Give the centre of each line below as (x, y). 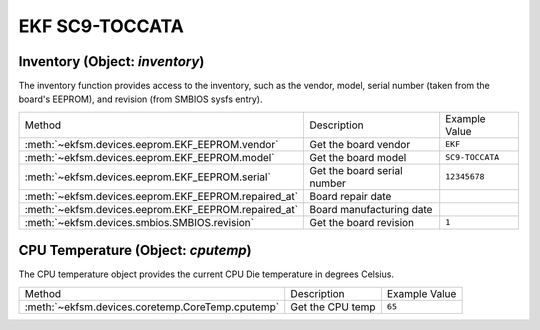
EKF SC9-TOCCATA (101, 26)
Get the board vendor (360, 144)
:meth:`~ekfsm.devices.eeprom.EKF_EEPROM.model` (149, 157)
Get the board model (358, 157)
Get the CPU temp (333, 307)
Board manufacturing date (371, 209)
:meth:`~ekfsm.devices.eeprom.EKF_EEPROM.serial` (148, 177)
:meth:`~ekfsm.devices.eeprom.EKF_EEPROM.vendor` (151, 144)
